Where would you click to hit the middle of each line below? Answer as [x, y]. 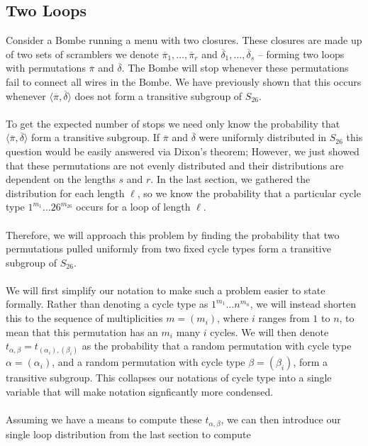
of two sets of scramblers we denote [82, 54]
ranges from [284, 318]
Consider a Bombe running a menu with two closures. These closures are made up [184, 40]
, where [233, 318]
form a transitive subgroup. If [96, 137]
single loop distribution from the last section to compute [128, 434]
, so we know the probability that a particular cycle [249, 193]
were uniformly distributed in [263, 137]
